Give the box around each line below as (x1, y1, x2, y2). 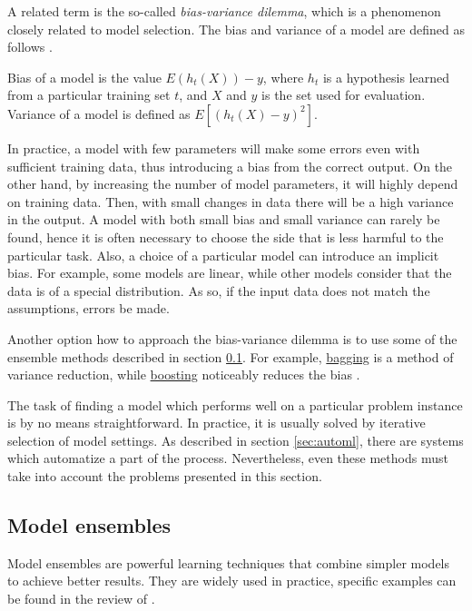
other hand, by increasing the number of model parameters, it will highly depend (7, 174, 458, 193)
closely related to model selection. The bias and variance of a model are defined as (7, 19, 465, 38)
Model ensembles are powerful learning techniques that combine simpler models (7, 553, 450, 572)
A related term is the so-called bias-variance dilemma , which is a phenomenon (7, 2, 441, 20)
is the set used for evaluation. (261, 85, 426, 104)
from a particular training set (7, 85, 171, 104)
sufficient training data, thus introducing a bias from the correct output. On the (7, 156, 453, 175)
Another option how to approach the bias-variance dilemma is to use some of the (7, 329, 457, 348)
